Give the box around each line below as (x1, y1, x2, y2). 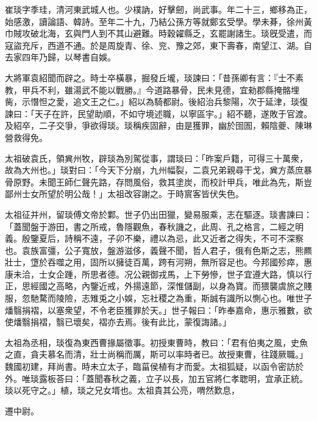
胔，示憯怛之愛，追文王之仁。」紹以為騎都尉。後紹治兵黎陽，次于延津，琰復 (5, 95, 308, 108)
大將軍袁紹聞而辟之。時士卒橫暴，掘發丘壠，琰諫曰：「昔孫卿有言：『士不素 (5, 71, 304, 84)
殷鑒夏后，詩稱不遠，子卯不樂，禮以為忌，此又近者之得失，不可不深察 (21, 232, 304, 245)
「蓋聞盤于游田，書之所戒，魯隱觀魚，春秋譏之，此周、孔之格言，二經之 (5, 220, 295, 232)
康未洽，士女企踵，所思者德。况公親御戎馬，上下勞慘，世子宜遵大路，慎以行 (5, 267, 312, 280)
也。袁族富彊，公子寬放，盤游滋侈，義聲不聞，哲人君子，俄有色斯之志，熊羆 (5, 243, 312, 256)
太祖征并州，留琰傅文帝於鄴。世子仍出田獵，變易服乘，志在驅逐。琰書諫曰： (5, 207, 312, 220)
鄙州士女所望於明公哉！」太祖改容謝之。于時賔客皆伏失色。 (5, 187, 244, 200)
